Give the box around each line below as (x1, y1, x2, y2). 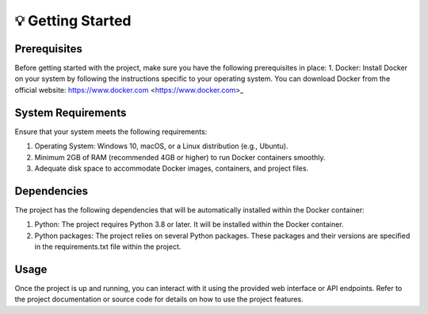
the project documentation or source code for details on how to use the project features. (14, 294, 304, 304)
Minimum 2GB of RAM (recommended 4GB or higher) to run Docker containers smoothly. (34, 152, 326, 162)
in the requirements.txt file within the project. (34, 242, 182, 251)
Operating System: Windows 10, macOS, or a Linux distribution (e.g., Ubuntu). (34, 141, 289, 151)
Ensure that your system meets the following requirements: (14, 127, 208, 136)
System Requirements (14, 105, 127, 119)
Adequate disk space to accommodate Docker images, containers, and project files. (34, 163, 309, 173)
